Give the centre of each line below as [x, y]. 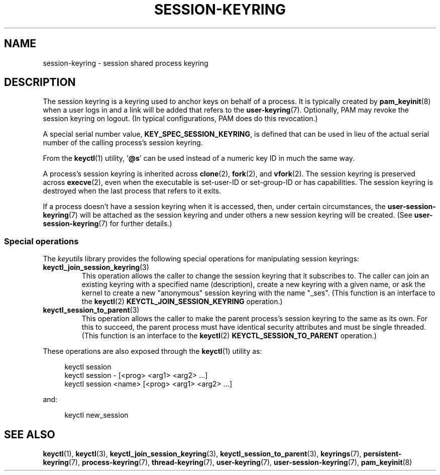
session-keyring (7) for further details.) [107, 224]
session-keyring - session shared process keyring [126, 63]
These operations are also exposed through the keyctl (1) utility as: [152, 351]
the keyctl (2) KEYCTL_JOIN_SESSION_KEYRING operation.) [182, 302]
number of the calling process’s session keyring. [123, 143]
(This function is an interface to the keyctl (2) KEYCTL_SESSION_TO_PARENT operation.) [229, 336]
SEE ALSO [30, 434]
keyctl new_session [96, 415]
